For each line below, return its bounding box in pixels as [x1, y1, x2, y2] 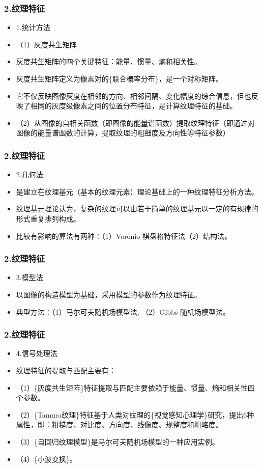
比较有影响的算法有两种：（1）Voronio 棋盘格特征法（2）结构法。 [16, 230, 231, 241]
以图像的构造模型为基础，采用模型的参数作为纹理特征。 [16, 289, 201, 299]
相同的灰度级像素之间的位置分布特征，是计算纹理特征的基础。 [30, 100, 237, 111]
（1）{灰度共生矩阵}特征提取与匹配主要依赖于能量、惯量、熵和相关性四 [16, 382, 255, 393]
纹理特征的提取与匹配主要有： [16, 365, 116, 375]
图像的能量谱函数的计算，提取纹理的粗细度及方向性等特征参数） [16, 127, 230, 138]
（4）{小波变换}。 [16, 453, 77, 464]
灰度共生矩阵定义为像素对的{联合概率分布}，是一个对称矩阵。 [16, 73, 223, 84]
